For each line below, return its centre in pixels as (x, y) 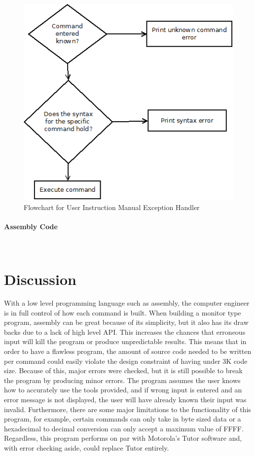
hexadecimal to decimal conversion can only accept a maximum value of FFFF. (124, 428)
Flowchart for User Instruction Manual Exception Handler (112, 207)
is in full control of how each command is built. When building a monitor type (123, 312)
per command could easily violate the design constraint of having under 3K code (126, 361)
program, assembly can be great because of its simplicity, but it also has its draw (126, 322)
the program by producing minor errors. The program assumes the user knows (122, 380)
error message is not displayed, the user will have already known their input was (125, 400)
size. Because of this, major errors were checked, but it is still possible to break (123, 370)
